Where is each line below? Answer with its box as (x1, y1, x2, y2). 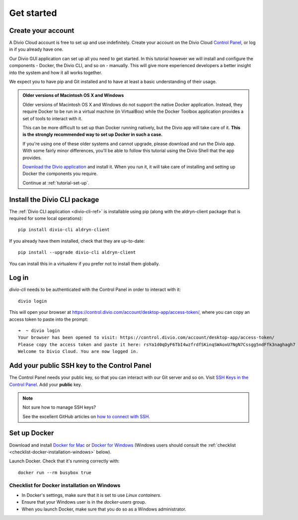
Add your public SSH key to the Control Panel (9, 361, 151, 370)
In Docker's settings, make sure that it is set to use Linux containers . (21, 492, 161, 498)
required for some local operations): (9, 215, 83, 221)
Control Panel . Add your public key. (9, 381, 82, 387)
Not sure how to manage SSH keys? (22, 404, 96, 410)
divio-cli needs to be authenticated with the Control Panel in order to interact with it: (9, 286, 181, 293)
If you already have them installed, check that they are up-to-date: (9, 238, 145, 244)
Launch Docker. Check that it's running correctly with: (9, 458, 120, 464)
